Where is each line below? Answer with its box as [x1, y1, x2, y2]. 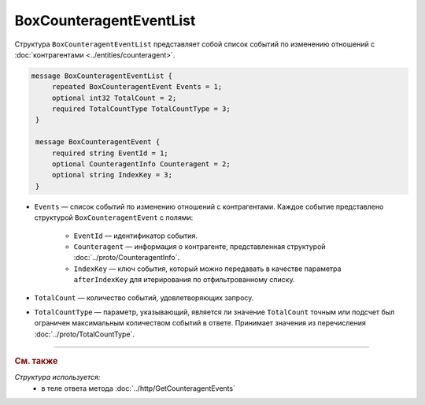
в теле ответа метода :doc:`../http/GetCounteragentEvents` [41, 383, 236, 393]
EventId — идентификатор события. [73, 231, 198, 240]
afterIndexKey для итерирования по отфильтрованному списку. [73, 275, 295, 284]
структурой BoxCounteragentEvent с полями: [34, 213, 194, 222]
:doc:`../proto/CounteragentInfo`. [73, 253, 180, 262]
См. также [14, 355, 58, 366]
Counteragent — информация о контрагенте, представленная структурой [73, 241, 326, 251]
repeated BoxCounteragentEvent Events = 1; [51, 83, 223, 91]
